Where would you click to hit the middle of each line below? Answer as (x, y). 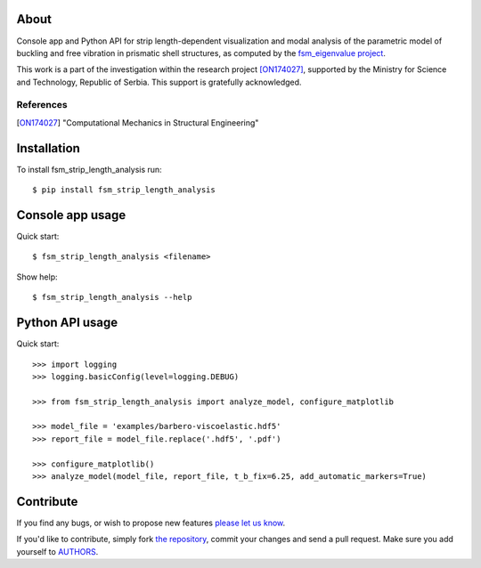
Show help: (37, 277)
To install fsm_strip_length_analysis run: (89, 169)
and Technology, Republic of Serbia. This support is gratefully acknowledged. (159, 82)
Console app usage (71, 215)
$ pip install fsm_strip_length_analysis (124, 190)
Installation (48, 148)
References (42, 105)
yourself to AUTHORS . (57, 551)
